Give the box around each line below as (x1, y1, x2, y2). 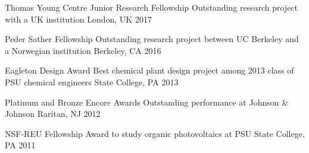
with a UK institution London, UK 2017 (5, 12, 152, 25)
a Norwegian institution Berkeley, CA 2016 (5, 44, 161, 56)
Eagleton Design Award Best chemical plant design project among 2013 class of (5, 64, 294, 76)
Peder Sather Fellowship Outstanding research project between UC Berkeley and (5, 33, 299, 45)
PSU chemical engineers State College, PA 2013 (5, 75, 179, 88)
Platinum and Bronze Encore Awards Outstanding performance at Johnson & (5, 95, 289, 108)
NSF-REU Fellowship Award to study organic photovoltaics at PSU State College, (5, 127, 305, 139)
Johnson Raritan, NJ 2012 (5, 107, 101, 120)
